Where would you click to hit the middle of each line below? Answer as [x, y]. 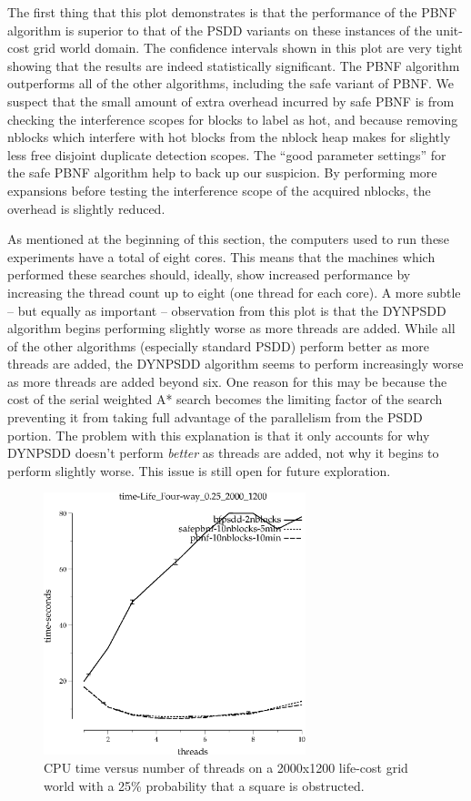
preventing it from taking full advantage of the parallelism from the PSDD [215, 417]
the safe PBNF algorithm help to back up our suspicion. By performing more [222, 172]
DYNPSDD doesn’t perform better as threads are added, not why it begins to [223, 453]
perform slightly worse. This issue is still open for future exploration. [199, 470]
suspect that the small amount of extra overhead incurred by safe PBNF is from [231, 101]
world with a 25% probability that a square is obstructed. [204, 785]
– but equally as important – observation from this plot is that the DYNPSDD [227, 310]
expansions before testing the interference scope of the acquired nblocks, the [219, 190]
